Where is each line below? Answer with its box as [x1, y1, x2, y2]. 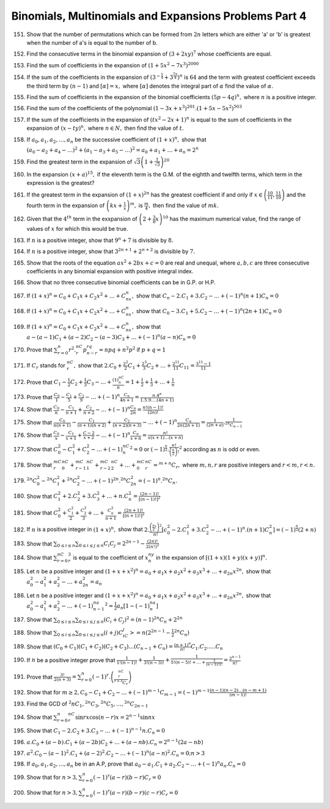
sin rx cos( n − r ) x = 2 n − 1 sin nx [75, 712, 155, 721]
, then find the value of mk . [148, 202, 219, 209]
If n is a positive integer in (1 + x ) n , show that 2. [26, 525, 150, 533]
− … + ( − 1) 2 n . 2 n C [81, 476, 131, 484]
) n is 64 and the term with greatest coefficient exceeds [177, 73, 316, 81]
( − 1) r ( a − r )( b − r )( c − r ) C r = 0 [93, 788, 178, 797]
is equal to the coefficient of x [73, 554, 149, 561]
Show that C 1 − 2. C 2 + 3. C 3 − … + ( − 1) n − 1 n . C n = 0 [26, 726, 165, 736]
